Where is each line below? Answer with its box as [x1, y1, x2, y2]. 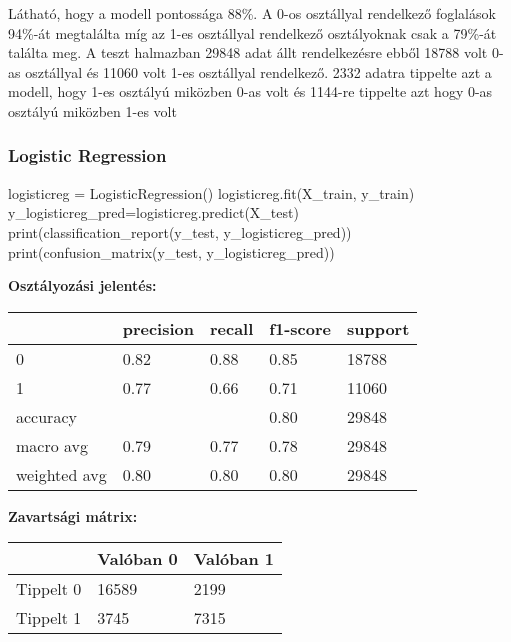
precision [122, 316, 194, 340]
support [346, 316, 410, 340]
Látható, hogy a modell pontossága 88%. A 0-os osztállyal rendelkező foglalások [8, 3, 496, 23]
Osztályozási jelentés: [8, 275, 157, 296]
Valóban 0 [97, 547, 178, 571]
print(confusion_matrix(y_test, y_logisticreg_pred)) [8, 241, 335, 262]
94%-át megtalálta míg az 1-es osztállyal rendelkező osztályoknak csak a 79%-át [8, 22, 497, 43]
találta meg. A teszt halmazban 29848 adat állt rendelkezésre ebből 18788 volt [8, 42, 488, 63]
